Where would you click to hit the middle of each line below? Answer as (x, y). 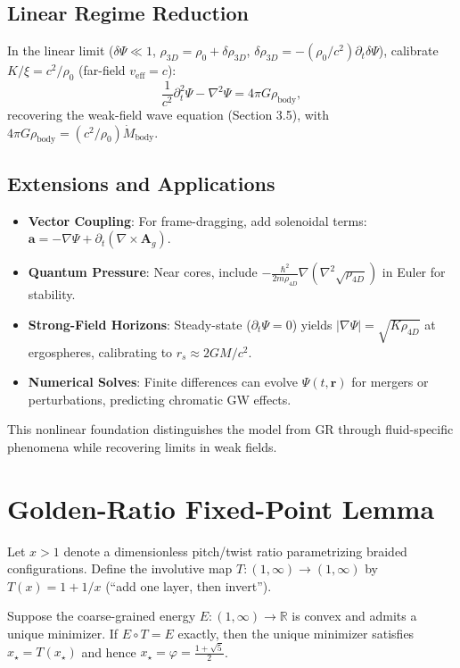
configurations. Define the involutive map (120, 568)
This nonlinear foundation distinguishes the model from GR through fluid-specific (230, 429)
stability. (52, 294)
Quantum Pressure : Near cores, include (143, 272)
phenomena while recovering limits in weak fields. (142, 446)
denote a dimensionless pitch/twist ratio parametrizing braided (235, 551)
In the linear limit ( (61, 50)
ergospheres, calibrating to (100, 351)
